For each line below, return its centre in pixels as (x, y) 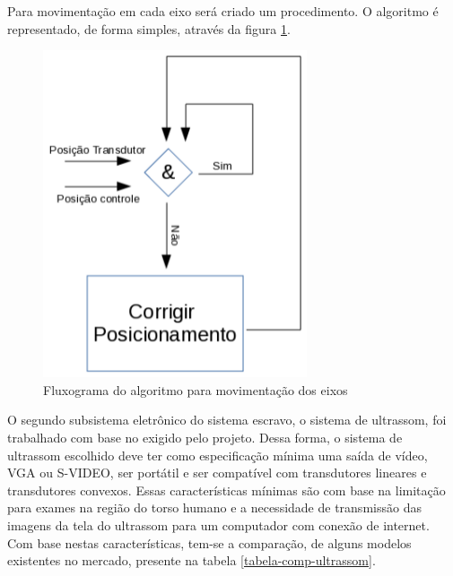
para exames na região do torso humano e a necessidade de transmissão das (214, 507)
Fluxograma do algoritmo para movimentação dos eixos (196, 389)
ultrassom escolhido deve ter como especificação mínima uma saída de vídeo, (218, 455)
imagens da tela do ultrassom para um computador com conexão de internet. (218, 524)
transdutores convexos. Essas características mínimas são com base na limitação (226, 490)
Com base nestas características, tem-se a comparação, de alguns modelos (209, 542)
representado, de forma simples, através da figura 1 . (149, 28)
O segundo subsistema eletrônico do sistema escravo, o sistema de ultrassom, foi (227, 420)
